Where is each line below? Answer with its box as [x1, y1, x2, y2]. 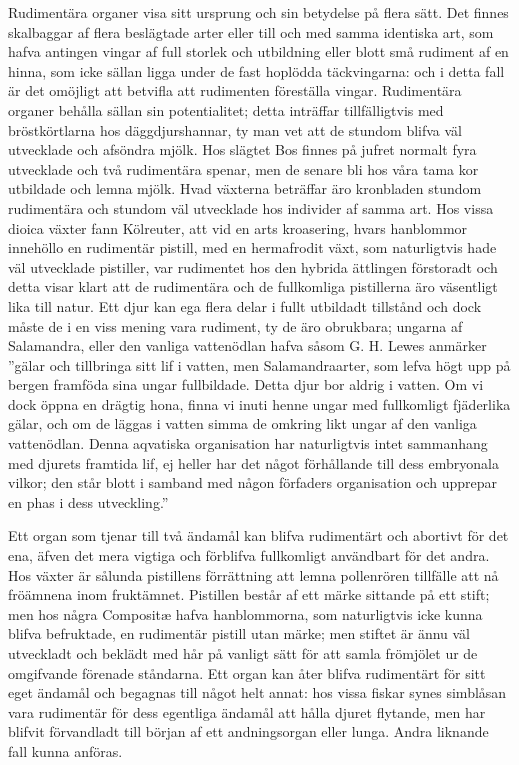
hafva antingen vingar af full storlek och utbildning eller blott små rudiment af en [8, 41, 509, 62]
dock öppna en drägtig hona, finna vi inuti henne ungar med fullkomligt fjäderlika [8, 393, 511, 414]
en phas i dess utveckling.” [8, 491, 169, 512]
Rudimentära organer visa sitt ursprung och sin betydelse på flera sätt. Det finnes [8, 2, 509, 22]
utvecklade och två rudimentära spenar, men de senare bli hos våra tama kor [8, 158, 479, 179]
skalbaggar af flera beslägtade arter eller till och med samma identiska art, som [8, 21, 494, 42]
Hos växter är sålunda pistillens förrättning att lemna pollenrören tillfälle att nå [8, 564, 499, 585]
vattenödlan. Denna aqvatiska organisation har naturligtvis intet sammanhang [8, 433, 488, 454]
